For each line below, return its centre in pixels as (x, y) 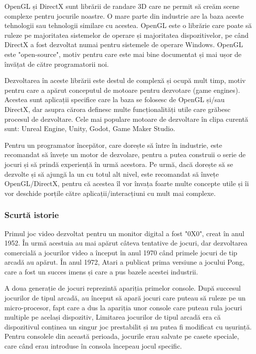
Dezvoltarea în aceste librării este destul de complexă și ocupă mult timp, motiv (125, 80)
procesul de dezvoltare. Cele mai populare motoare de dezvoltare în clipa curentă (127, 119)
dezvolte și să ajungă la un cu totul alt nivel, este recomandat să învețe (112, 174)
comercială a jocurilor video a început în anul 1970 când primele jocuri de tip (121, 252)
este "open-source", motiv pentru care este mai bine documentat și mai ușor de (123, 54)
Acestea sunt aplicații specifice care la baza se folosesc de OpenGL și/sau (115, 99)
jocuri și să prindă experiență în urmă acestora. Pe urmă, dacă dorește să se (119, 164)
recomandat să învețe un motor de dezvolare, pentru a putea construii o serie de (125, 154)
